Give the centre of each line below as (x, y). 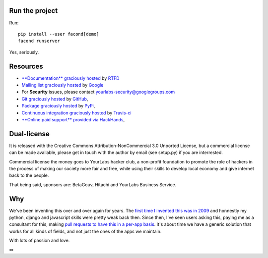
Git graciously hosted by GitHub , (55, 99)
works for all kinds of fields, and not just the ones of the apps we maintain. (85, 231)
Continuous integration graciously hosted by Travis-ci (76, 113)
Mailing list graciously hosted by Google (63, 85)
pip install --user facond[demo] (59, 34)
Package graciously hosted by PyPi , (58, 106)
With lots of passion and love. (39, 241)
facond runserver (39, 41)
